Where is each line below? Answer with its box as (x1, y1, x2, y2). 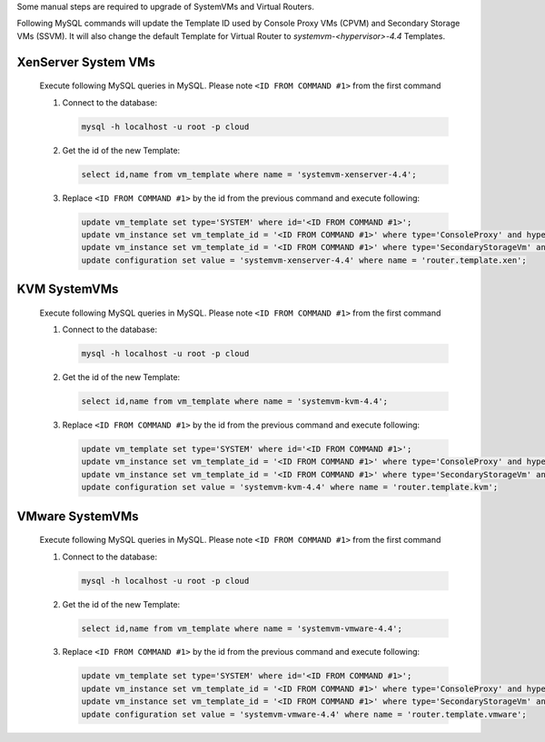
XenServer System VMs (16, 55, 156, 70)
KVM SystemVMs (16, 282, 119, 297)
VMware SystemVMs (16, 508, 140, 524)
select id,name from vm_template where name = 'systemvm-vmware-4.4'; (81, 623, 403, 634)
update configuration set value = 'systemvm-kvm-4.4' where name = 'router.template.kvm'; (81, 482, 499, 493)
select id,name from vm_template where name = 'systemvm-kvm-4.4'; (81, 396, 389, 406)
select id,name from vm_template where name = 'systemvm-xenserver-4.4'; (81, 169, 417, 179)
